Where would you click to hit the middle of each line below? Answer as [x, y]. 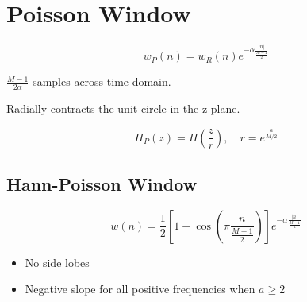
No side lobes [57, 262]
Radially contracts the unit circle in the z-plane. [123, 108]
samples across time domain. [102, 81]
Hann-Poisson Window [102, 183]
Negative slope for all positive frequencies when [140, 289]
